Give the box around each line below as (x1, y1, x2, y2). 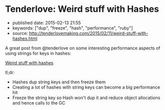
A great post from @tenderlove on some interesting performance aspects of (5, 45, 161, 51)
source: (12, 30, 28, 36)
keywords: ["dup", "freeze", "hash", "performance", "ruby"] (12, 25, 133, 31)
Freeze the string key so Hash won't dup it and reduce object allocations (12, 95, 161, 101)
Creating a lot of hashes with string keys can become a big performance (12, 84, 160, 90)
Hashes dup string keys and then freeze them (12, 79, 106, 85)
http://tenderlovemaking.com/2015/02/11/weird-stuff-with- (29, 30, 149, 36)
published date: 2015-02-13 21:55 (12, 20, 81, 26)
